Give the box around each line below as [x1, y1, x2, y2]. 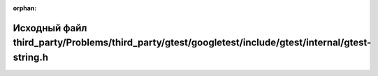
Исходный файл [13, 22, 87, 34]
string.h [13, 52, 49, 63]
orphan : [13, 4, 37, 12]
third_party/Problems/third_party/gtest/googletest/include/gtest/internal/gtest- [13, 37, 372, 49]
